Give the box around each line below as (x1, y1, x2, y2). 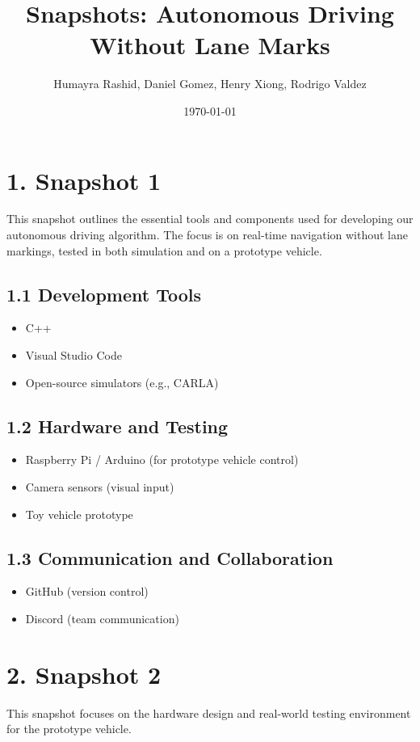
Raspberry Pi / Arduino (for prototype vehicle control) (25, 451, 299, 468)
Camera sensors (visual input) (25, 479, 174, 495)
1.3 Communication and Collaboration (6, 545, 334, 570)
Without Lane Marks (90, 28, 330, 61)
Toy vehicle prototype (25, 505, 133, 522)
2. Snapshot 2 (6, 657, 162, 690)
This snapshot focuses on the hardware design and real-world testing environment (6, 704, 411, 721)
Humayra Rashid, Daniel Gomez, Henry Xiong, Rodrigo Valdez (53, 75, 367, 92)
